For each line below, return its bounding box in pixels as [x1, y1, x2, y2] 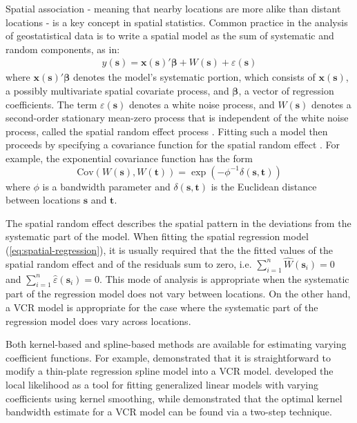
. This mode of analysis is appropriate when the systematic [99, 271, 349, 286]
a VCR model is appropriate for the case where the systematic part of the [6, 299, 318, 314]
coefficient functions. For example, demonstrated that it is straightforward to [6, 350, 331, 364]
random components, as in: [6, 41, 120, 56]
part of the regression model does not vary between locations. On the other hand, [6, 286, 351, 301]
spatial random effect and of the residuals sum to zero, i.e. [6, 256, 252, 270]
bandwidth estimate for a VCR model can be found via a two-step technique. [6, 404, 332, 419]
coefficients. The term [6, 97, 97, 111]
